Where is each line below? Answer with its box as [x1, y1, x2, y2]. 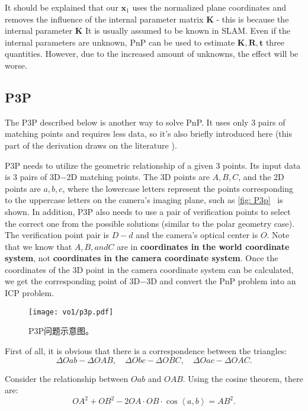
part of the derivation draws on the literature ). [5, 139, 177, 151]
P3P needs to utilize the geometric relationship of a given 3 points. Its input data [5, 159, 301, 171]
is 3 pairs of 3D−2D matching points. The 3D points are [5, 171, 210, 183]
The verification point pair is [5, 229, 109, 241]
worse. [5, 59, 27, 71]
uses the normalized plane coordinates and [132, 1, 287, 13]
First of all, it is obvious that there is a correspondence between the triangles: [5, 344, 287, 357]
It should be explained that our [5, 1, 118, 13]
